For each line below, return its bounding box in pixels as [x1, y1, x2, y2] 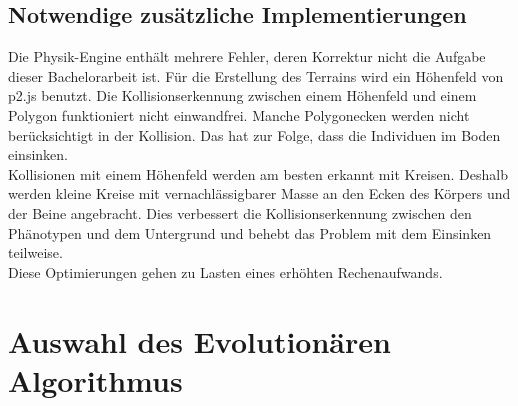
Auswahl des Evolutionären [8, 320, 391, 361]
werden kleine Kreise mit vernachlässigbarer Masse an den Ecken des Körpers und [8, 183, 511, 204]
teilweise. [8, 242, 63, 263]
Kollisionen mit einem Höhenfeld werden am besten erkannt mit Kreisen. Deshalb [8, 163, 508, 184]
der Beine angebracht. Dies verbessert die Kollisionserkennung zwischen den [8, 202, 472, 223]
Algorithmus [8, 359, 183, 400]
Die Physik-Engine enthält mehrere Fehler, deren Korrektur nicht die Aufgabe [8, 46, 486, 67]
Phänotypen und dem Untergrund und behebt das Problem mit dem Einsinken [8, 222, 492, 243]
